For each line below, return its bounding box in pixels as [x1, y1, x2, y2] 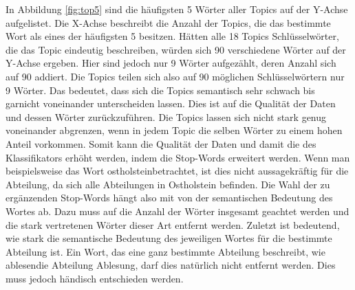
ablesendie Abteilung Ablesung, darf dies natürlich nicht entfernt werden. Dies [6, 258, 336, 272]
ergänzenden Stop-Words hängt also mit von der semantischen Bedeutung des [6, 190, 333, 205]
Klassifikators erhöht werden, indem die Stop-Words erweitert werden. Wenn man [6, 150, 350, 164]
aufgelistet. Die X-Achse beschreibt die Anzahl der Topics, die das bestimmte [6, 15, 331, 30]
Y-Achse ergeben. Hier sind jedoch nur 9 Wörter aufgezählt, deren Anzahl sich [6, 56, 336, 70]
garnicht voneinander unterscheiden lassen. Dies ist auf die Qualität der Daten [6, 96, 336, 111]
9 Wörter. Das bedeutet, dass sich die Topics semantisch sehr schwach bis [6, 82, 315, 97]
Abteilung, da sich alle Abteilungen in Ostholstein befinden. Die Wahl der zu [6, 177, 330, 191]
